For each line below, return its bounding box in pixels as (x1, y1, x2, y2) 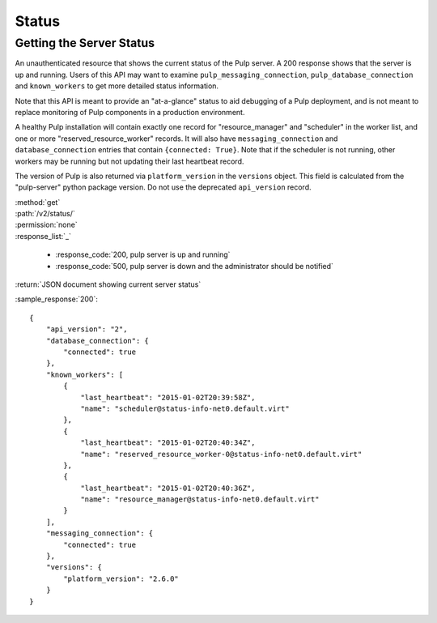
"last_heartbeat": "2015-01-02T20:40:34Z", (80, 438, 256, 447)
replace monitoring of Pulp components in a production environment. (15, 107, 245, 117)
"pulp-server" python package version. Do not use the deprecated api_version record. (15, 182, 312, 192)
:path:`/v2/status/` (15, 209, 76, 219)
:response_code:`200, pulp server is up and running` (55, 250, 231, 259)
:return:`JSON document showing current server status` (15, 279, 202, 289)
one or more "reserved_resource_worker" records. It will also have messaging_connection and (15, 134, 338, 143)
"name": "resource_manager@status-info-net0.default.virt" (80, 495, 320, 504)
